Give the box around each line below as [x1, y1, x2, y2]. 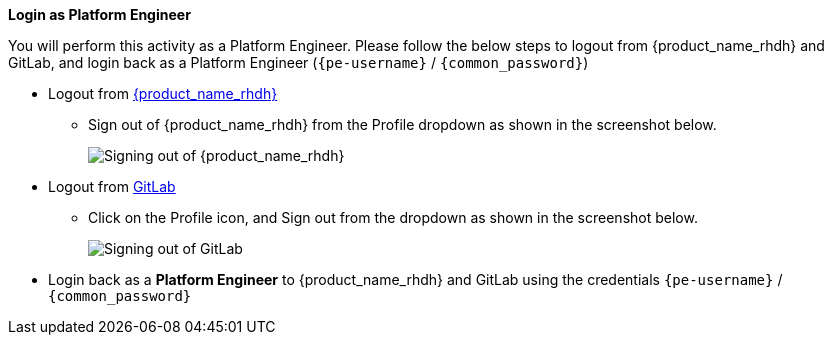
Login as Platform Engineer [8, 6, 191, 23]
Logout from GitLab [48, 178, 176, 195]
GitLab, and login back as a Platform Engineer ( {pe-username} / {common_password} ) [8, 54, 589, 71]
